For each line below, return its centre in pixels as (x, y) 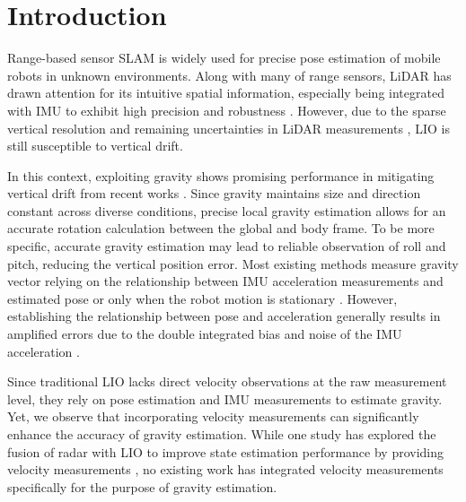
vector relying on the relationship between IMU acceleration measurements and (225, 281)
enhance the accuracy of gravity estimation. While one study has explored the (222, 434)
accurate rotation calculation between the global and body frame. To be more (221, 228)
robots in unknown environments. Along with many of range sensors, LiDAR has (229, 75)
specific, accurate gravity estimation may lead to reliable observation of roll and (227, 246)
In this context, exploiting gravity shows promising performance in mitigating (221, 175)
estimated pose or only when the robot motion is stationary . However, (202, 298)
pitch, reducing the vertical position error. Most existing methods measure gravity (233, 263)
